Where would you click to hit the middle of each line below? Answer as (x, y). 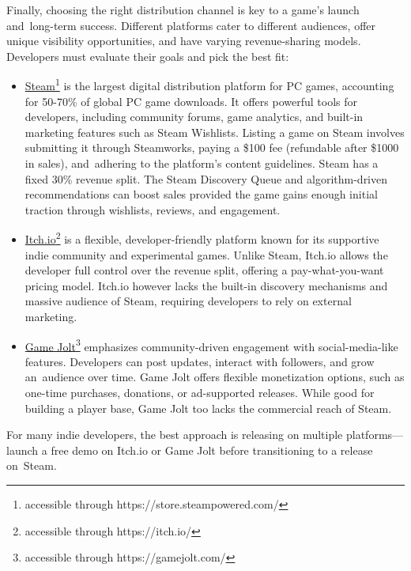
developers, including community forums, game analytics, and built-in (194, 117)
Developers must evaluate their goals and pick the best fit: (148, 56)
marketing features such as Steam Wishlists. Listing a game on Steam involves (215, 132)
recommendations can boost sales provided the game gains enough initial (201, 194)
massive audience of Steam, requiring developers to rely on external (188, 301)
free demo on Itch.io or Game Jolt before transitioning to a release (212, 450)
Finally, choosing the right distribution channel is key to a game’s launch (183, 9)
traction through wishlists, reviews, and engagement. (153, 209)
